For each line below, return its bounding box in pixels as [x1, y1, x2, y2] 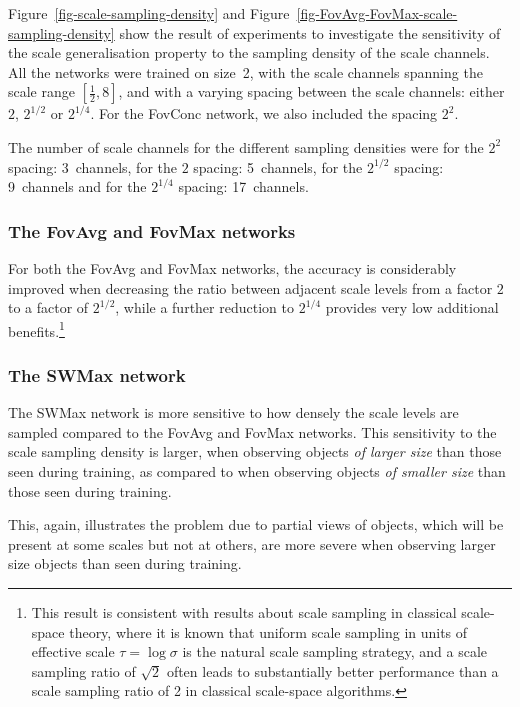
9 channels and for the [8, 176, 147, 197]
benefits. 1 [8, 317, 65, 341]
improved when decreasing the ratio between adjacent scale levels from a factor [8, 277, 493, 298]
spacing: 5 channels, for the [193, 156, 363, 177]
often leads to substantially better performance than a [166, 660, 499, 681]
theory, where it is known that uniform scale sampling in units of [69, 621, 468, 642]
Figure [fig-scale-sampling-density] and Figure [8, 3, 290, 23]
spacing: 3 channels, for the [8, 156, 177, 177]
